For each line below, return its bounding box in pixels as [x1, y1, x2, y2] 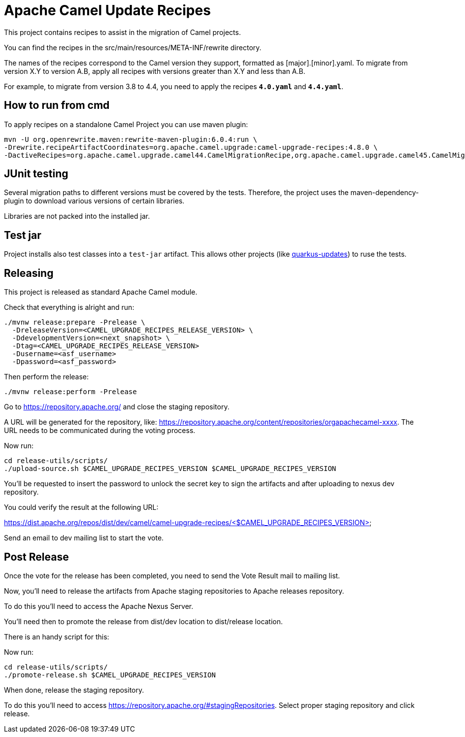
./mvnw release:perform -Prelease [4, 388, 137, 396]
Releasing [4, 267, 54, 279]
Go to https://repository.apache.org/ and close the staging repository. [4, 402, 230, 411]
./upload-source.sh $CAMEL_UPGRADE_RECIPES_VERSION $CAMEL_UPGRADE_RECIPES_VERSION [4, 465, 336, 473]
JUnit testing [4, 167, 68, 180]
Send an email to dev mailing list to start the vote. [4, 534, 164, 542]
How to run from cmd [4, 99, 110, 112]
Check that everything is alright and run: [4, 303, 134, 312]
